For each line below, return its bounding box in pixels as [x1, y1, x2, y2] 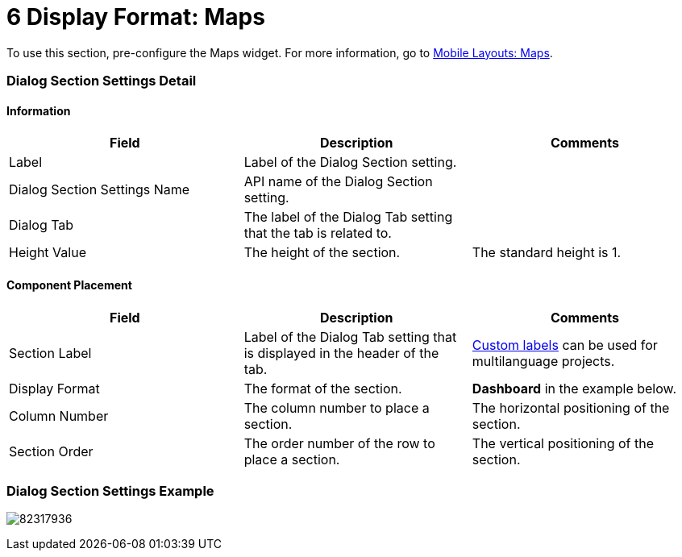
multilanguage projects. [472, 352, 615, 369]
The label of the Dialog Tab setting [243, 209, 453, 226]
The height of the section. [243, 244, 401, 261]
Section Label [9, 344, 92, 361]
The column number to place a [243, 399, 430, 416]
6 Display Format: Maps [6, 3, 265, 31]
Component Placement [6, 277, 132, 292]
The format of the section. [243, 380, 402, 397]
